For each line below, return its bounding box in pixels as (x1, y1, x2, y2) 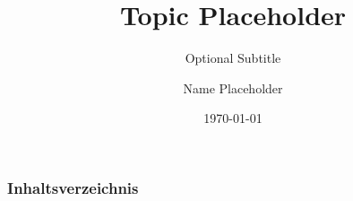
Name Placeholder (183, 78, 283, 97)
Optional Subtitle (185, 48, 281, 67)
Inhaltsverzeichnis (7, 176, 139, 198)
